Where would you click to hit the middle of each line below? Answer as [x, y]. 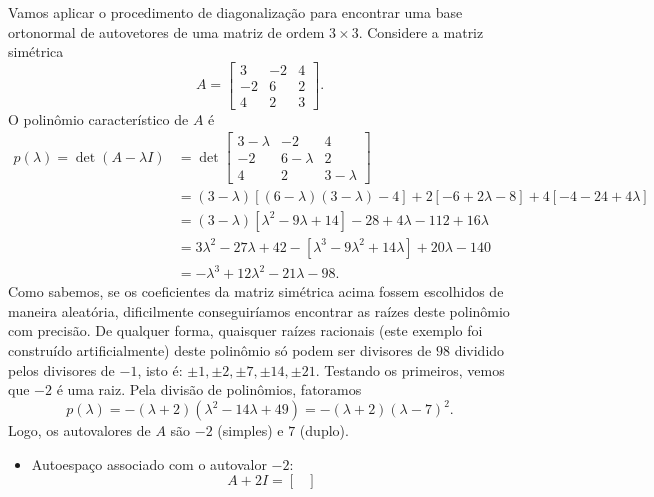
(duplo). [324, 430]
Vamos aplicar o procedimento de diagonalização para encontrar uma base [235, 12]
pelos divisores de [61, 369]
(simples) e [250, 430]
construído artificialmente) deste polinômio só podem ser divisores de [220, 350]
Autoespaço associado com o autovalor [149, 463]
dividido [479, 350]
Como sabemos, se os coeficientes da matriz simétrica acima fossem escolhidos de [256, 291]
